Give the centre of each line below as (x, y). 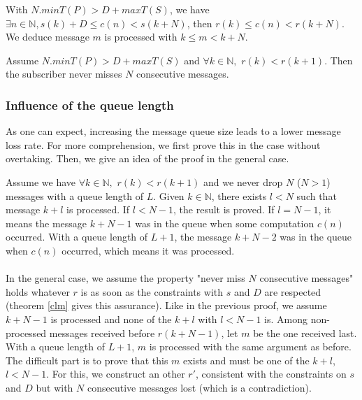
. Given (169, 195)
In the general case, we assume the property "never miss (125, 278)
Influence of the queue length (90, 105)
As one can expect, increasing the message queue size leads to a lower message (173, 131)
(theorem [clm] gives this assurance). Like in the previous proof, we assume (166, 305)
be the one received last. (305, 333)
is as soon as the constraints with (152, 291)
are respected (293, 291)
